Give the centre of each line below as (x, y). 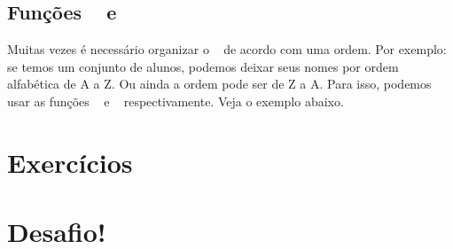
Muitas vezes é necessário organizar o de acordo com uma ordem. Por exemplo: (227, 49)
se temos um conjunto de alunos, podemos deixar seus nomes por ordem (203, 66)
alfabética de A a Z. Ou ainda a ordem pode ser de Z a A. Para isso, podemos (219, 84)
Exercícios (70, 162)
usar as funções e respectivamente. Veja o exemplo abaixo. (176, 101)
